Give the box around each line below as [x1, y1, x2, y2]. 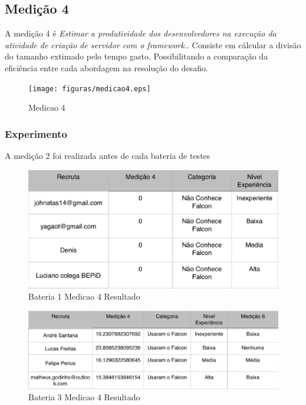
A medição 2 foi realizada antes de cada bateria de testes [5, 150, 210, 162]
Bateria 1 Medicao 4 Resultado [28, 290, 140, 303]
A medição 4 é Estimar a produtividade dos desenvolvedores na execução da [5, 27, 277, 39]
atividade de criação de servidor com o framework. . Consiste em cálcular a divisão [5, 38, 301, 51]
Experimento [5, 126, 67, 141]
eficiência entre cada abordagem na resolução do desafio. [5, 61, 208, 74]
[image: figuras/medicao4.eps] [28, 84, 151, 93]
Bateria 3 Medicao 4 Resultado [28, 391, 140, 403]
